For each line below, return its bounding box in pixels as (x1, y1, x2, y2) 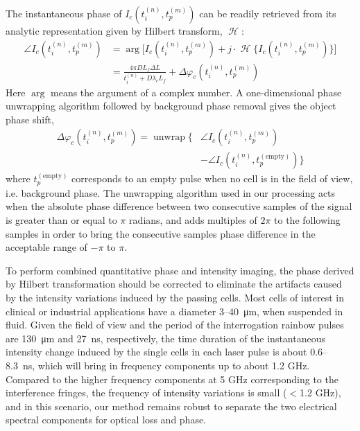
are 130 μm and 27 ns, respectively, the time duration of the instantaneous (6, 331, 325, 345)
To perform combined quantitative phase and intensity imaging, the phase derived (6, 263, 354, 277)
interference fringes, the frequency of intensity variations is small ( (6, 385, 287, 400)
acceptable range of (6, 240, 87, 254)
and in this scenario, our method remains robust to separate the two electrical (6, 398, 337, 413)
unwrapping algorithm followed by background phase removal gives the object (6, 98, 336, 113)
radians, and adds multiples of (129, 213, 257, 227)
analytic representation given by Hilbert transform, (6, 24, 223, 37)
